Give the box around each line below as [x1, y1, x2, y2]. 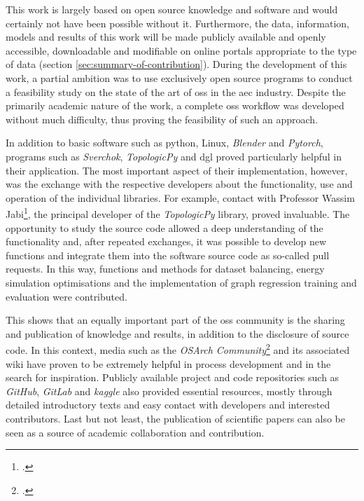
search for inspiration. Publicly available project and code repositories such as [6, 370, 339, 385]
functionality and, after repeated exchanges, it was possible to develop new [6, 234, 327, 249]
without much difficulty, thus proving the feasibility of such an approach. [6, 111, 318, 126]
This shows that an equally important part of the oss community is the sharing [6, 313, 345, 327]
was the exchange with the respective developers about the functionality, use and [6, 177, 353, 191]
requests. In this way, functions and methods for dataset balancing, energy [6, 261, 325, 276]
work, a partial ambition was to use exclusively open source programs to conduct [6, 70, 353, 85]
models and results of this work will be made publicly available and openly [6, 29, 326, 44]
